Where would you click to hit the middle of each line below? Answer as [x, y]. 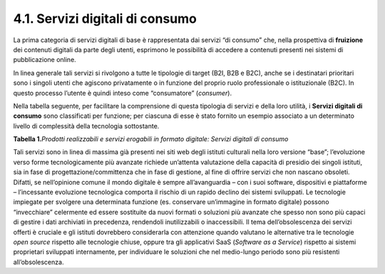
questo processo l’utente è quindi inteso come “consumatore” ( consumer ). [122, 93]
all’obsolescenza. [38, 262]
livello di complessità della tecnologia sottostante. [86, 126]
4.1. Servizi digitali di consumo [105, 19]
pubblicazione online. [45, 60]
